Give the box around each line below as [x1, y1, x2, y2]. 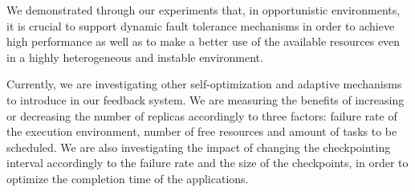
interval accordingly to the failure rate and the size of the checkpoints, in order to [6, 154, 409, 171]
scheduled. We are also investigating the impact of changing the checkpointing [6, 138, 391, 155]
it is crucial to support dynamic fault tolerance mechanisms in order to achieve [6, 17, 395, 34]
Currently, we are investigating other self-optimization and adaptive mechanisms [6, 76, 402, 92]
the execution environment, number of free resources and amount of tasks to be [6, 123, 397, 140]
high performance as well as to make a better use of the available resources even [6, 33, 401, 50]
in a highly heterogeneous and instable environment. [6, 48, 263, 65]
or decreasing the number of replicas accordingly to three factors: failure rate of [6, 107, 397, 124]
